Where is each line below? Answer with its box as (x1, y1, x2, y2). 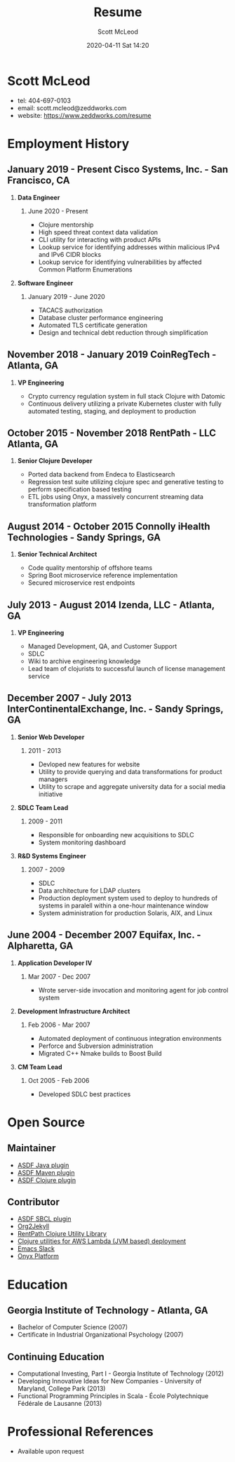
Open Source (7, 1114, 86, 1130)
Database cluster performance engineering (38, 313, 163, 321)
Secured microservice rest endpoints (27, 578, 135, 587)
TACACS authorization (38, 306, 103, 314)
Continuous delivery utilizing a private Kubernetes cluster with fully (27, 399, 222, 408)
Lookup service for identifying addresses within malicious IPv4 (38, 243, 220, 251)
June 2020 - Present (27, 206, 88, 215)
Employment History (7, 135, 130, 152)
